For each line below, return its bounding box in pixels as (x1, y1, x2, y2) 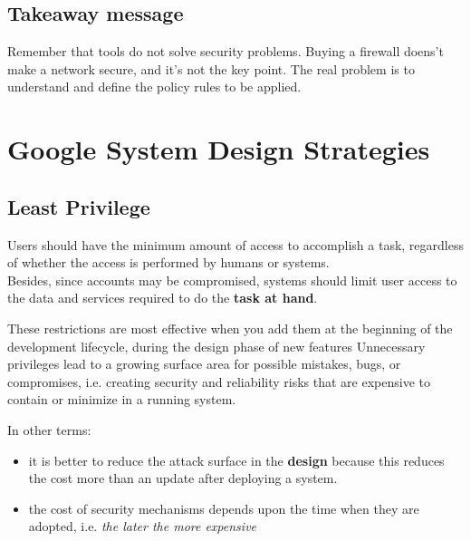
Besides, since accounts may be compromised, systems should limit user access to (7, 270, 457, 289)
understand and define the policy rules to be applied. (7, 77, 302, 96)
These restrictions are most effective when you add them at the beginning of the (7, 318, 453, 337)
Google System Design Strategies (7, 130, 430, 168)
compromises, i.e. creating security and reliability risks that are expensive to (7, 372, 430, 391)
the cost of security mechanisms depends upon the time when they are (28, 498, 419, 517)
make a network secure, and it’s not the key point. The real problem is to (7, 59, 415, 78)
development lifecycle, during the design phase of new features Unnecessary (7, 336, 426, 355)
